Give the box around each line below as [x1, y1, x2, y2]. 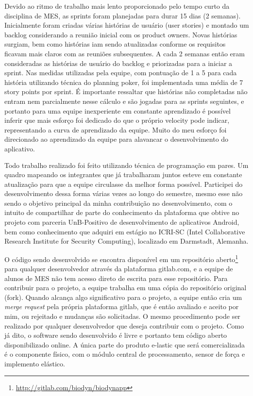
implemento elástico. [4, 359, 65, 369]
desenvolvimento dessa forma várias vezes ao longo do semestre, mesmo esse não [4, 188, 243, 198]
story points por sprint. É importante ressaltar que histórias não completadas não [4, 86, 248, 97]
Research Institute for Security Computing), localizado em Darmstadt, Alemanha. [4, 236, 249, 246]
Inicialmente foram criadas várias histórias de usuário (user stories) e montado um [4, 20, 249, 30]
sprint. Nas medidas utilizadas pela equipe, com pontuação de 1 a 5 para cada [4, 67, 237, 78]
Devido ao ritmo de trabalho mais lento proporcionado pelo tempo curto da [4, 1, 230, 11]
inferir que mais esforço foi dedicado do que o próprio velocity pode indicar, [4, 115, 230, 125]
